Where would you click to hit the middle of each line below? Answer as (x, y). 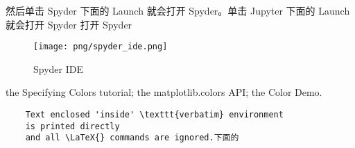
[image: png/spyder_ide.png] (101, 47)
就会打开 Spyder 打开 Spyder (69, 24)
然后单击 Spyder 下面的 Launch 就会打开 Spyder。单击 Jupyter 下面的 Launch (178, 10)
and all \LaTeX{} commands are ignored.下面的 (132, 138)
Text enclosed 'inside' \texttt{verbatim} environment (154, 115)
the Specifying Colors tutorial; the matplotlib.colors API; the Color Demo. (164, 92)
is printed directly (72, 126)
